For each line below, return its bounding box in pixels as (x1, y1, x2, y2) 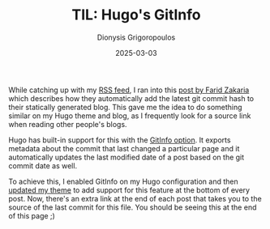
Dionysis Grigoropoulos (96, 32, 176, 42)
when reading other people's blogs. (8, 119, 127, 129)
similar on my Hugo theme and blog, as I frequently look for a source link (8, 111, 251, 121)
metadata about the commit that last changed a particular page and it (8, 143, 240, 153)
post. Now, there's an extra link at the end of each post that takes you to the (8, 193, 262, 203)
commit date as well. (8, 160, 78, 171)
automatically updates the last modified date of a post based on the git (8, 152, 245, 162)
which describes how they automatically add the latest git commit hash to (8, 93, 254, 103)
